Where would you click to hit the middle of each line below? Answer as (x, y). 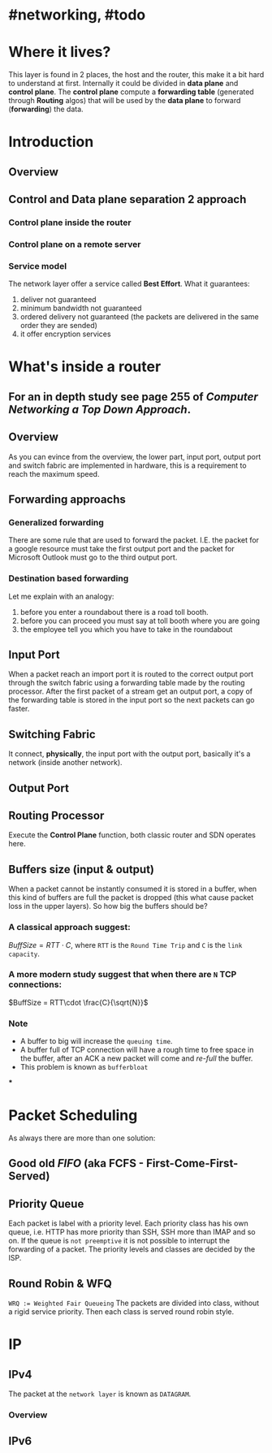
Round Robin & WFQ (60, 1284)
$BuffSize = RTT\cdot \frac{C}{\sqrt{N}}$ (78, 1002)
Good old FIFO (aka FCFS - (76, 1163)
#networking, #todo (77, 15)
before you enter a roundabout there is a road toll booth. (114, 612)
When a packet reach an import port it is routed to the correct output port (131, 674)
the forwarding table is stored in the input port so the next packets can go (132, 700)
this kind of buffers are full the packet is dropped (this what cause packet (131, 897)
